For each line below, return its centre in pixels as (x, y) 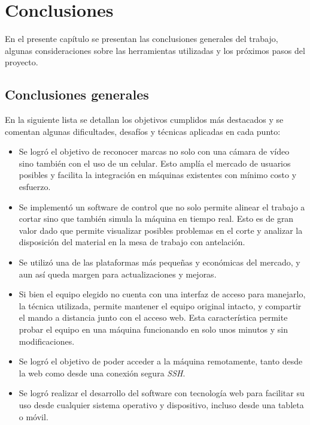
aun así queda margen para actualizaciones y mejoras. (118, 274)
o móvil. (34, 416)
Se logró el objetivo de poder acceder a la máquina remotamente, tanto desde (161, 361)
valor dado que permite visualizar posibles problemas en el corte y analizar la (161, 230)
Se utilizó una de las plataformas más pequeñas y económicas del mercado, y (159, 262)
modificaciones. (47, 341)
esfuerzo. (35, 187)
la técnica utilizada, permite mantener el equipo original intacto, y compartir (160, 305)
